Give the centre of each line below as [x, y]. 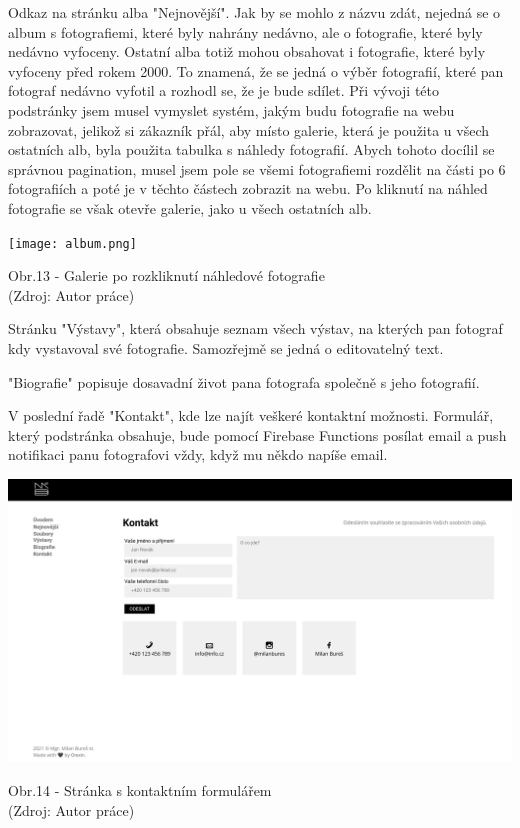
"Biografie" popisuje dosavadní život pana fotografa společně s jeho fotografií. [244, 381]
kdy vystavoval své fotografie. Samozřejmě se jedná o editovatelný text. [226, 347]
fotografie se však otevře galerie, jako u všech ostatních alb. [190, 207]
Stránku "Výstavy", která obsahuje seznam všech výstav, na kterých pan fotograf [255, 328]
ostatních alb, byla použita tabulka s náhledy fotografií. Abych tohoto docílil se [251, 149]
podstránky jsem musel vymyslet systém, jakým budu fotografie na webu [231, 109]
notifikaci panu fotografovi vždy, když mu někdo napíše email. [198, 454]
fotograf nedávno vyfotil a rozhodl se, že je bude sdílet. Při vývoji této [224, 90]
